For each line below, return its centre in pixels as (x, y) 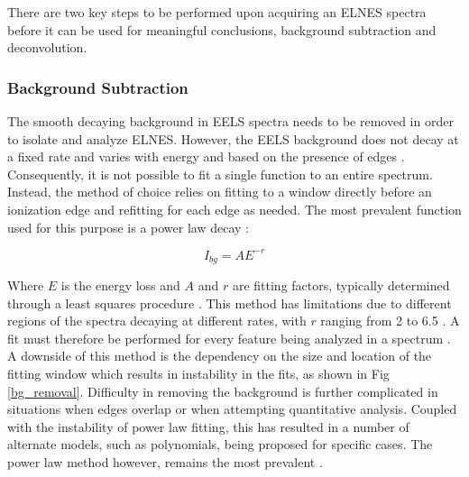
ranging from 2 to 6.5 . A (390, 321)
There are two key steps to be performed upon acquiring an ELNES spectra (217, 12)
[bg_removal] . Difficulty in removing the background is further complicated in (223, 391)
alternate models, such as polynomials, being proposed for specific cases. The (220, 444)
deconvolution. (47, 47)
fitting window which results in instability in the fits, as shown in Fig (198, 374)
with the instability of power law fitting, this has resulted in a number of (208, 426)
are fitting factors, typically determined (341, 285)
